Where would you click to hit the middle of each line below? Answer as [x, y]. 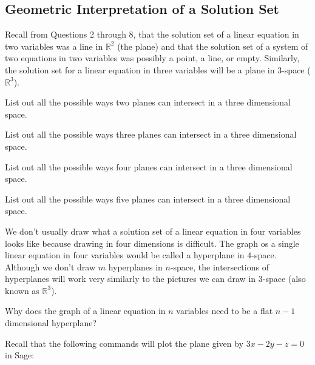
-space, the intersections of [219, 266]
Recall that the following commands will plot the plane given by [124, 343]
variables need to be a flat [225, 311]
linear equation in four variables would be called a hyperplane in [125, 255]
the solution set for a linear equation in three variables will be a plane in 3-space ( [158, 69]
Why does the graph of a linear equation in [85, 311]
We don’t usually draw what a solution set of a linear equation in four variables [153, 231]
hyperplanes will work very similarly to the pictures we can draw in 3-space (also [155, 279]
